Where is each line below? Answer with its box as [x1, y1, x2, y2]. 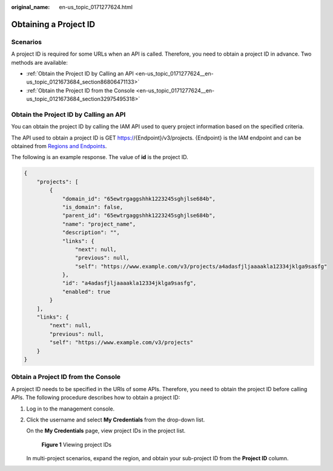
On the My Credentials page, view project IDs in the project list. [26, 427, 186, 435]
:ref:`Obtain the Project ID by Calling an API [26, 70, 134, 77]
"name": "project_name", [62, 221, 136, 227]
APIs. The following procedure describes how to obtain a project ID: [11, 394, 180, 401]
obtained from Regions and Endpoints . [11, 143, 107, 150]
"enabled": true [62, 288, 111, 295]
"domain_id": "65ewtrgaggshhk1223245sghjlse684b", [62, 195, 216, 202]
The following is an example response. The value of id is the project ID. [11, 154, 188, 161]
